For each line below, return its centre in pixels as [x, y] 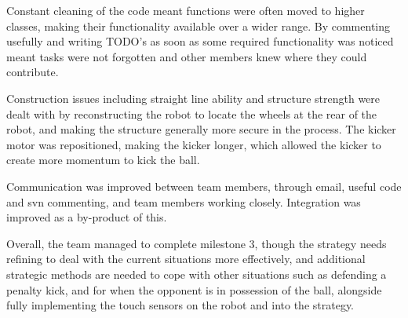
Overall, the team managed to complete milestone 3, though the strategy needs [197, 243]
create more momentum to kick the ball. [103, 160]
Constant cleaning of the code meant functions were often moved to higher [186, 10]
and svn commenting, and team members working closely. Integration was [184, 201]
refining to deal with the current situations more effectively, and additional [186, 259]
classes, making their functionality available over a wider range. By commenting [199, 26]
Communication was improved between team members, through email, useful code [204, 186]
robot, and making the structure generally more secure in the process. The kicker [201, 129]
